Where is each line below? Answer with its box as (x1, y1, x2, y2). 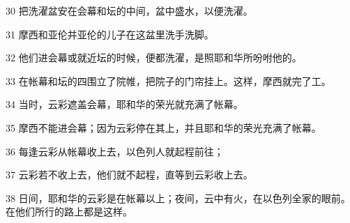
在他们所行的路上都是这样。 (6, 204, 132, 219)
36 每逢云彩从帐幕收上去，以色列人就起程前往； (6, 144, 224, 158)
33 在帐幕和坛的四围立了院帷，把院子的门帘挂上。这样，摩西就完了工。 (6, 73, 331, 88)
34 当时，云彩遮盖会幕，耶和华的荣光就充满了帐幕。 (6, 97, 243, 111)
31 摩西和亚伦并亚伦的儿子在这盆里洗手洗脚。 (6, 26, 214, 41)
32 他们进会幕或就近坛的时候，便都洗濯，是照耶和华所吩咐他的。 (6, 50, 302, 65)
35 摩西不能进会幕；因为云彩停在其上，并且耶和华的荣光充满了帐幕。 (6, 120, 321, 134)
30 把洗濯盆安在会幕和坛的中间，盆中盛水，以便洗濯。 (6, 3, 253, 17)
